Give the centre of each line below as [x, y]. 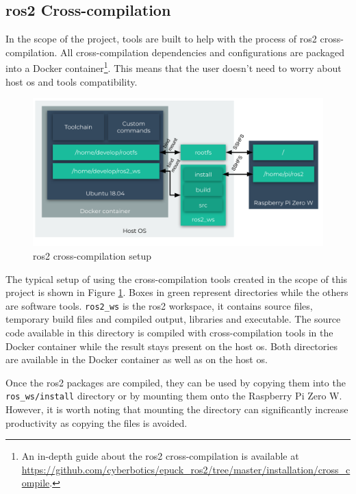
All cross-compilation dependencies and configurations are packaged [203, 52]
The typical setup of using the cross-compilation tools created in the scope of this [177, 279]
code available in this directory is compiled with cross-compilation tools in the [169, 332]
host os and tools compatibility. [72, 81]
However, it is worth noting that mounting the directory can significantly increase [177, 409]
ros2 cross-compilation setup [92, 255]
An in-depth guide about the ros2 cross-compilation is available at [160, 456]
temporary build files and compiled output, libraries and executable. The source [173, 319]
